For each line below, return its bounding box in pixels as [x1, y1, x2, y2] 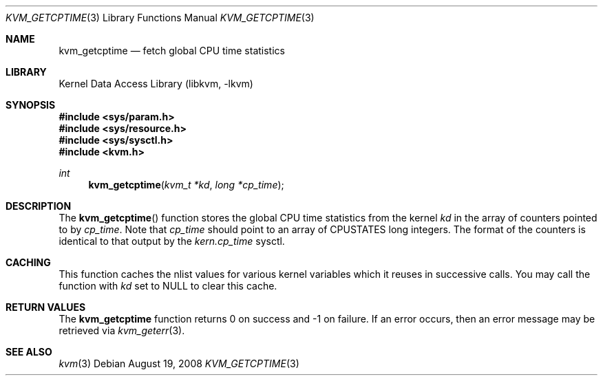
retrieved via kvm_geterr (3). [59, 325, 185, 336]
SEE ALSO [6, 346, 52, 358]
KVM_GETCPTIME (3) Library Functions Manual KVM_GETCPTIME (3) [6, 12, 315, 23]
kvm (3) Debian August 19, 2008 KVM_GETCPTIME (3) [59, 358, 299, 369]
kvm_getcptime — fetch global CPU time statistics [59, 45, 285, 56]
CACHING [6, 257, 51, 268]
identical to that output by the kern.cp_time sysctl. [59, 235, 285, 247]
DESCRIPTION [6, 200, 72, 212]
